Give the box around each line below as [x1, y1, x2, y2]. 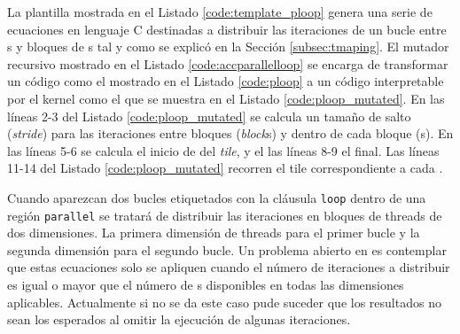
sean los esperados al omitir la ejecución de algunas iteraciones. [7, 310, 351, 329]
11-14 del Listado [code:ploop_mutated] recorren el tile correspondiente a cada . [7, 159, 443, 177]
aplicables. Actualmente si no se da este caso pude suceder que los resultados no [7, 292, 441, 311]
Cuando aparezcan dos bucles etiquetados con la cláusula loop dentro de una [7, 188, 426, 206]
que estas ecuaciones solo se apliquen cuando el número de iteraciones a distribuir [7, 258, 450, 276]
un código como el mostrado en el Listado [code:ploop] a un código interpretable [7, 72, 444, 90]
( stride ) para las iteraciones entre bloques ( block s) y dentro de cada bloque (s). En [7, 124, 454, 143]
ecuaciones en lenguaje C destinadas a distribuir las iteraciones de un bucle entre [7, 19, 447, 38]
